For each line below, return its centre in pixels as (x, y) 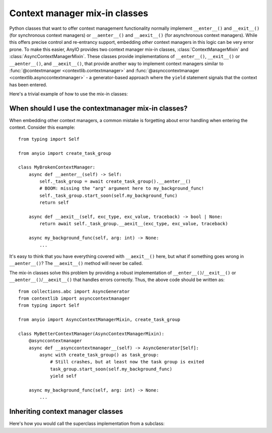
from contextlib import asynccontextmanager (74, 298)
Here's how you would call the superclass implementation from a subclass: (87, 423)
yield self (63, 376)
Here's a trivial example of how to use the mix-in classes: (69, 94)
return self (54, 203)
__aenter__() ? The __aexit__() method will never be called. (76, 263)
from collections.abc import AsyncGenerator (74, 291)
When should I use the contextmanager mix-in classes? (98, 108)
